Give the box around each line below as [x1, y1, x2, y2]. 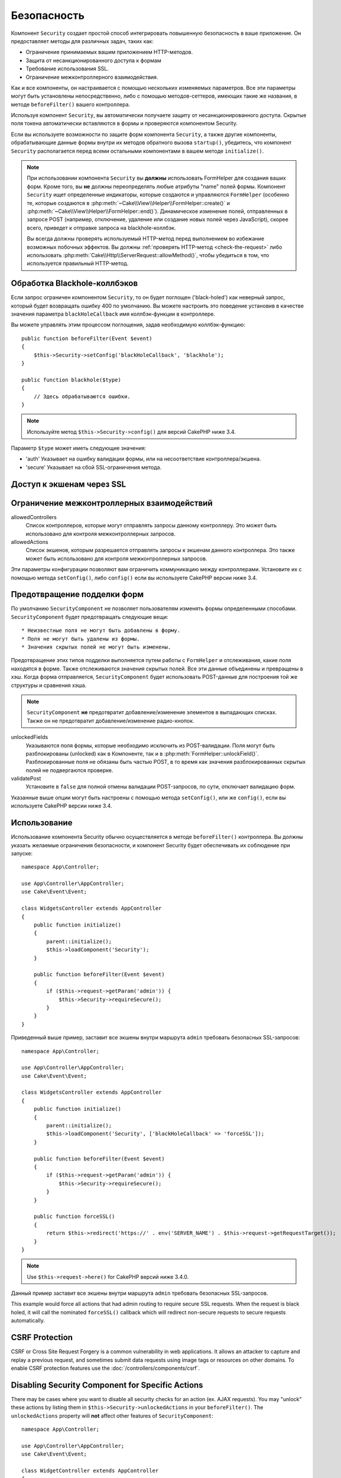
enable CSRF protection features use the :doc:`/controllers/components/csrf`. [11, 1364, 200, 1372]
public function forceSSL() [33, 1213, 115, 1220]
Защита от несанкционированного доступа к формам [25, 57, 162, 64]
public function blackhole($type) [21, 376, 121, 383]
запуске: [11, 850, 33, 857]
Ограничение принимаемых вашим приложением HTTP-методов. [25, 48, 193, 56]
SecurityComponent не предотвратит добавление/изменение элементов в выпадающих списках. [27, 709, 277, 716]
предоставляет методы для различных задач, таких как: [11, 37, 154, 44]
